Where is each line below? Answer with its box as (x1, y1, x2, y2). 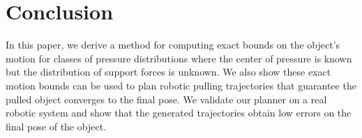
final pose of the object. (6, 119, 106, 133)
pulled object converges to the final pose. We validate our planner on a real (6, 92, 327, 106)
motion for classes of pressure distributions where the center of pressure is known (6, 51, 352, 65)
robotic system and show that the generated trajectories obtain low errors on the (6, 105, 352, 120)
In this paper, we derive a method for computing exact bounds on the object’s (6, 37, 340, 52)
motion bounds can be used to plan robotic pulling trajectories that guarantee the (6, 78, 356, 92)
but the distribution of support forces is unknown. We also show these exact (6, 64, 331, 79)
